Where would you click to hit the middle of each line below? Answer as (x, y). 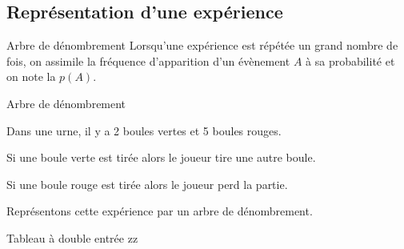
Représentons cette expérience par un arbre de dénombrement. (160, 211)
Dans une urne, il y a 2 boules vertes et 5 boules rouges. (144, 130)
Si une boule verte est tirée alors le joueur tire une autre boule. (161, 157)
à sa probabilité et (350, 60)
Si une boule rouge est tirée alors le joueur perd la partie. (147, 184)
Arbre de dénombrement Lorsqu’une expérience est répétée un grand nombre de (202, 45)
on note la (31, 76)
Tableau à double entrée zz (72, 237)
